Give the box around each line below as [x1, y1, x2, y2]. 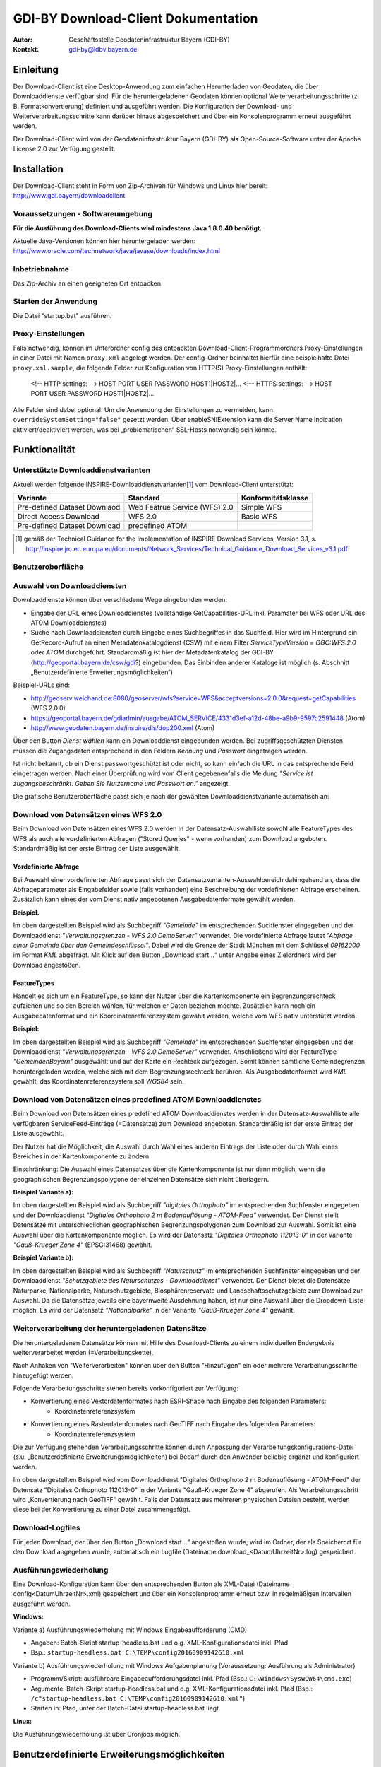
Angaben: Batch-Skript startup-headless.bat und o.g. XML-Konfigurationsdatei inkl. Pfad [30, 1638, 289, 1647]
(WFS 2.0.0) [30, 704, 66, 712]
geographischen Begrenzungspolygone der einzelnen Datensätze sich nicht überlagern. [13, 1175, 270, 1183]
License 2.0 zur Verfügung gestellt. [13, 145, 116, 153]
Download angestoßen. [13, 961, 81, 969]
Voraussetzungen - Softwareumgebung [13, 209, 153, 219]
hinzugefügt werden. [13, 1371, 74, 1380]
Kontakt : [13, 45, 40, 53]
